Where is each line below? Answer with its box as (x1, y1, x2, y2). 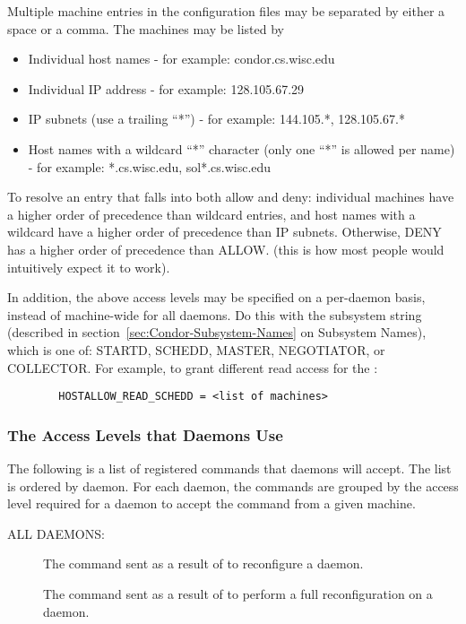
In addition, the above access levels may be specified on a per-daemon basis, (7, 288, 426, 307)
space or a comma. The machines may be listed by (7, 19, 284, 38)
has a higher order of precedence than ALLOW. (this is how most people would (7, 239, 444, 258)
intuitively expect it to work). (7, 257, 170, 276)
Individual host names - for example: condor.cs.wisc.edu (28, 49, 335, 68)
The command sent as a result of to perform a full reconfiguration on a (43, 584, 433, 602)
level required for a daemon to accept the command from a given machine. (7, 494, 416, 513)
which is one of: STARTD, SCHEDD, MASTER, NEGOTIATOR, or (7, 340, 385, 359)
